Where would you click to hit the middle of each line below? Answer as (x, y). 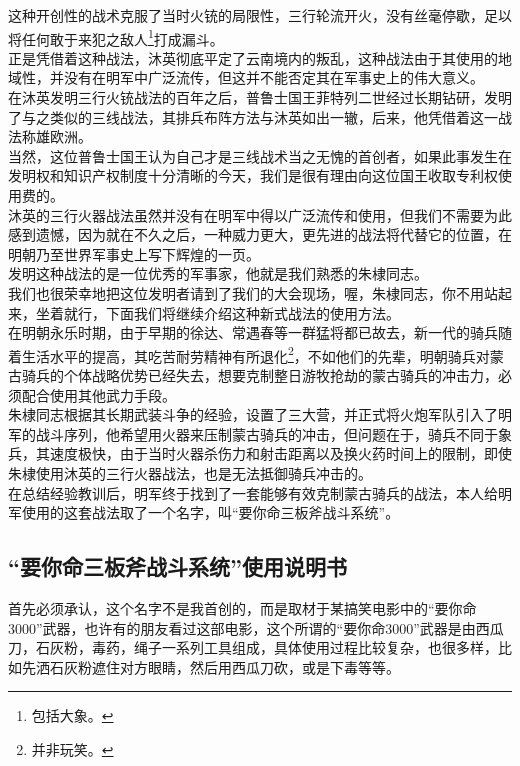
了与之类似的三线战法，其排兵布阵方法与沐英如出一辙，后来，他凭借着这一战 (260, 116)
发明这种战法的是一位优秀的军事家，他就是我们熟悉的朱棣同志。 (218, 273)
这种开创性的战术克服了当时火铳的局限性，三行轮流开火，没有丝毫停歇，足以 (260, 15)
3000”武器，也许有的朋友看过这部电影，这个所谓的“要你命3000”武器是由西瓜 (256, 627)
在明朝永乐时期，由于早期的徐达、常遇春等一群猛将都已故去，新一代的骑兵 (253, 332)
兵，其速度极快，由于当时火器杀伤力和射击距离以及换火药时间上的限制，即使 (260, 453)
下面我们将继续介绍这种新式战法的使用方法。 (252, 312)
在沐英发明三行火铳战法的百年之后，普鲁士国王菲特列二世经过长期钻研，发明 (260, 97)
